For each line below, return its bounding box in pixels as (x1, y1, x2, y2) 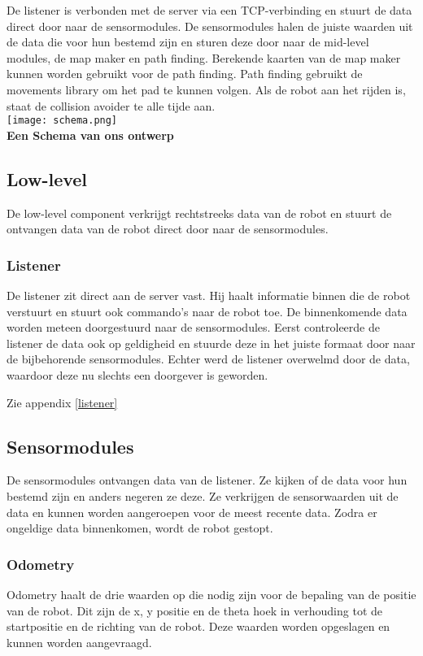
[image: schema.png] (7, 115, 118, 127)
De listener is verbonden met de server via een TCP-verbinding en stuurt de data (7, 2, 412, 18)
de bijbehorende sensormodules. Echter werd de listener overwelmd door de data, (7, 350, 410, 367)
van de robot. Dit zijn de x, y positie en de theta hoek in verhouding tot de (7, 602, 382, 619)
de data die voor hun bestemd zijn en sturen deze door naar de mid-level (7, 33, 369, 50)
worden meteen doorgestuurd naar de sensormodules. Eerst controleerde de (7, 319, 380, 336)
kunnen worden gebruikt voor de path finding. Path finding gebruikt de (7, 65, 363, 82)
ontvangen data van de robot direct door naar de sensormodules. (7, 220, 329, 237)
